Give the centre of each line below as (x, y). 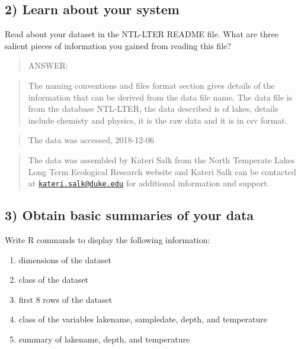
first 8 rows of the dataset (65, 299)
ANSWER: (48, 65)
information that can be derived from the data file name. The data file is (160, 97)
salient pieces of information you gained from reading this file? (118, 45)
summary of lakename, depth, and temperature (104, 339)
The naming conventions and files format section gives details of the (151, 85)
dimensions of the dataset (65, 259)
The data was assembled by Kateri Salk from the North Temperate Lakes (161, 159)
